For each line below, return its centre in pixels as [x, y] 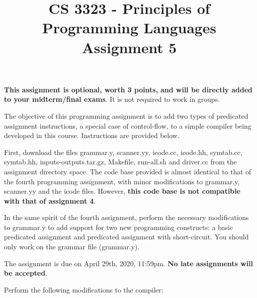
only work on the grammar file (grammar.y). [72, 247]
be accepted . [26, 273]
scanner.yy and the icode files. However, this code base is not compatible [122, 191]
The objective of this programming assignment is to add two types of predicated [126, 115]
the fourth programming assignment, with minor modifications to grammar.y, [122, 181]
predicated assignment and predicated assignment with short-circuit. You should [127, 237]
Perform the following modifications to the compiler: [84, 289]
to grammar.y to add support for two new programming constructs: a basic [119, 227]
